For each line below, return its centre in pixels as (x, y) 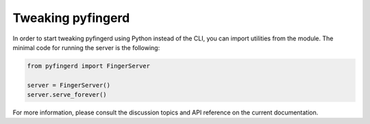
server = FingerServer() (69, 85)
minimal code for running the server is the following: (86, 47)
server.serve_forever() (67, 95)
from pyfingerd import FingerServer (89, 66)
